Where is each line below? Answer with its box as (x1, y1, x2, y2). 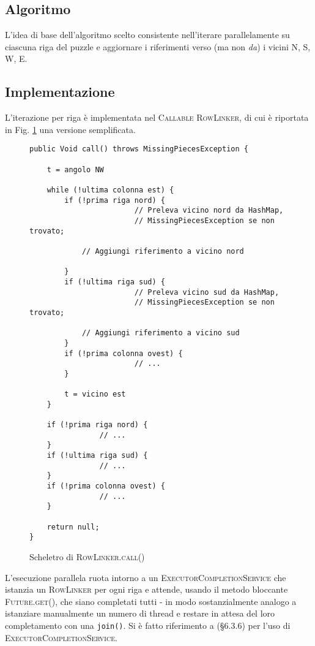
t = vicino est (64, 390, 126, 399)
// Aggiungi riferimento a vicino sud (81, 329, 240, 338)
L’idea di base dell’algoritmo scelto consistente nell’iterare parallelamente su (5, 28, 290, 41)
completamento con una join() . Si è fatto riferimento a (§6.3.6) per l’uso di (5, 618, 291, 631)
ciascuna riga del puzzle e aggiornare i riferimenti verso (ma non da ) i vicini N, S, (5, 40, 311, 53)
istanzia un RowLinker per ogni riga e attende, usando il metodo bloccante (5, 583, 288, 596)
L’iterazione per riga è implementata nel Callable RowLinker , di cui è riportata (5, 111, 309, 124)
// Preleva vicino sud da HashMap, (134, 287, 280, 297)
